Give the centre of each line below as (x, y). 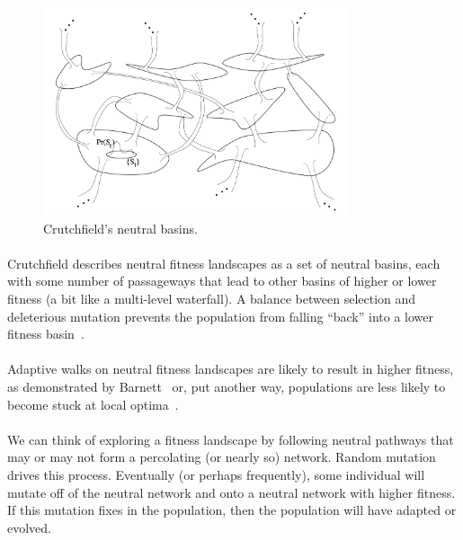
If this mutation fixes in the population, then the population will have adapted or (232, 510)
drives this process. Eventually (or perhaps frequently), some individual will (216, 474)
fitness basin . (46, 334)
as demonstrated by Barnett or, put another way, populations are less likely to (227, 387)
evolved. (29, 527)
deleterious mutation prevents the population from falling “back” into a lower (220, 316)
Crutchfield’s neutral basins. (120, 228)
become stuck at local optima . (93, 404)
